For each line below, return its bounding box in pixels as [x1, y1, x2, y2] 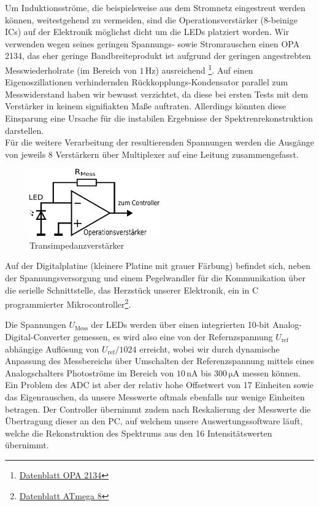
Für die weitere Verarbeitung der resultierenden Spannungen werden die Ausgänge [5, 136, 315, 149]
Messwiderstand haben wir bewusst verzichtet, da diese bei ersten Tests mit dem [5, 87, 309, 100]
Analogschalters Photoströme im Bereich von [5, 366, 174, 379]
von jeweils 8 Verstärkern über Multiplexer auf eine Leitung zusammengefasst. [5, 147, 299, 160]
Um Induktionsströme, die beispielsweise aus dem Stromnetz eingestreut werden [5, 1, 306, 14]
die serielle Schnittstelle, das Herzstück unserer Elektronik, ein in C [5, 283, 258, 296]
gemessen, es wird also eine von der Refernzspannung [73, 330, 273, 343]
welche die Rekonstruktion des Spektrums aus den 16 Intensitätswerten [5, 426, 272, 439]
